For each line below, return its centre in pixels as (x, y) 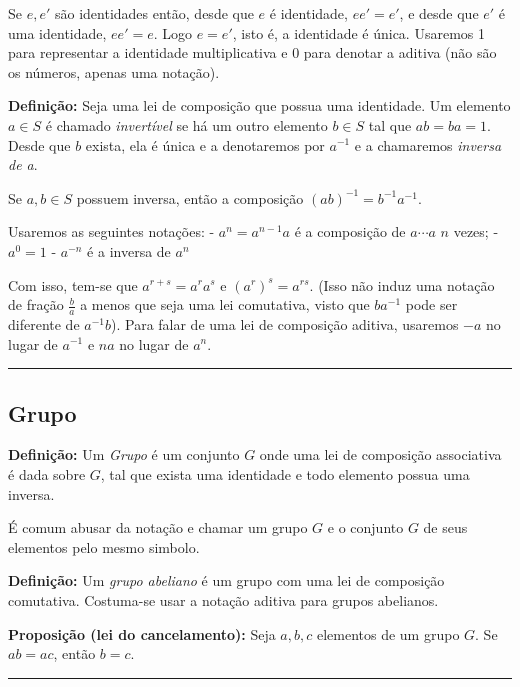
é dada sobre (47, 473)
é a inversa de (129, 250)
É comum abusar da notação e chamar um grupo (158, 527)
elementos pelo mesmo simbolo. (104, 546)
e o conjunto (365, 527)
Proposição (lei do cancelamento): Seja (142, 633)
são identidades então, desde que (154, 13)
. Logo (172, 32)
